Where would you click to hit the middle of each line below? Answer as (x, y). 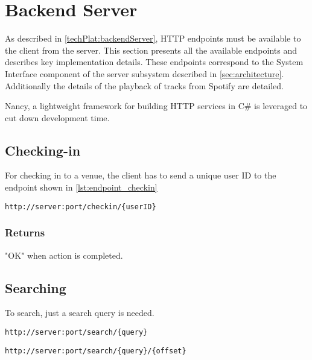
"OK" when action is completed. (64, 255)
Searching (36, 287)
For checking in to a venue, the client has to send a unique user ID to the (141, 175)
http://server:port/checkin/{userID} (81, 207)
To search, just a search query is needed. (80, 313)
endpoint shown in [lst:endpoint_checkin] (81, 187)
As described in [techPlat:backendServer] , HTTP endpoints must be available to (153, 38)
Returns (25, 232)
